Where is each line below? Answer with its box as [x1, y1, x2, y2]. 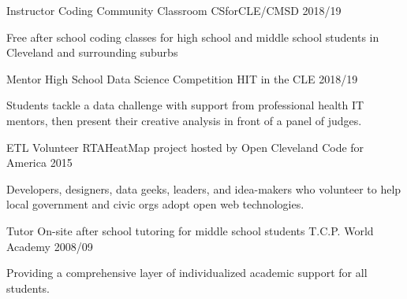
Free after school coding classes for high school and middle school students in [6, 28, 379, 45]
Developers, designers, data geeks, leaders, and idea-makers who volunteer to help [6, 180, 401, 197]
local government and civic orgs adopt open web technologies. [6, 196, 304, 212]
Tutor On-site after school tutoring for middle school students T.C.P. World [6, 222, 374, 238]
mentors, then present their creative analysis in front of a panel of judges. [6, 112, 362, 128]
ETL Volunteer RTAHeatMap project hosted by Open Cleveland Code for [6, 138, 364, 155]
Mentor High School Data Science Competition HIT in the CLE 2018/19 [6, 70, 358, 87]
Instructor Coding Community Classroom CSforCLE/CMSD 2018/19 [6, 2, 342, 18]
